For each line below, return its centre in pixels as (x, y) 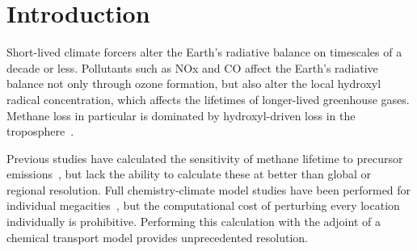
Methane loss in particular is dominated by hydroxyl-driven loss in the (181, 115)
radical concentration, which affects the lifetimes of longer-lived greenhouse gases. (208, 99)
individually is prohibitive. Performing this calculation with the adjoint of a (194, 222)
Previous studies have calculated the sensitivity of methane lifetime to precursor (205, 158)
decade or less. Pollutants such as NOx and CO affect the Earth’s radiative (192, 67)
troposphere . (40, 131)
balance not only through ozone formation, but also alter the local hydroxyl (194, 84)
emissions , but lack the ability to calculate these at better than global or (189, 174)
